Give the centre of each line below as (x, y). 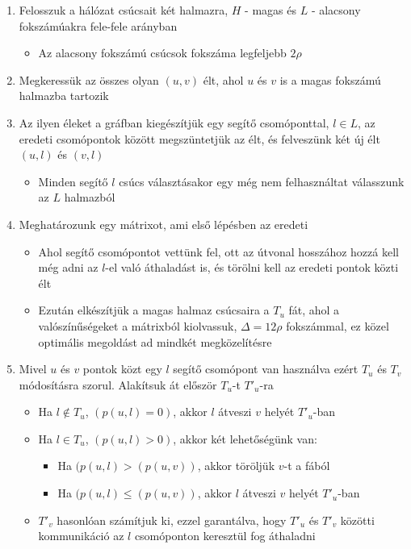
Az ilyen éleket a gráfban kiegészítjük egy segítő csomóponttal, (174, 122)
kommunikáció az (81, 536)
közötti (357, 520)
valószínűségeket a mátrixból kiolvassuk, (138, 325)
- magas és (271, 10)
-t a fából (307, 466)
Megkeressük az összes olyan (89, 79)
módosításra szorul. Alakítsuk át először (118, 384)
